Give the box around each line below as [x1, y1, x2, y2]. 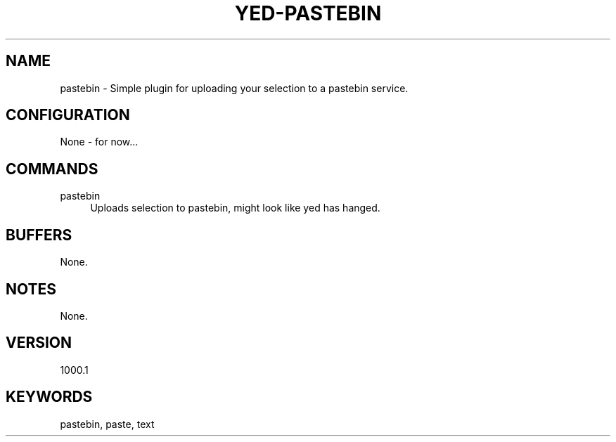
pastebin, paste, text [60, 417, 155, 430]
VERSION [6, 334, 72, 352]
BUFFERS [6, 226, 72, 244]
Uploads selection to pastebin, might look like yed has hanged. [90, 202, 380, 214]
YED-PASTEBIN [234, 1, 382, 25]
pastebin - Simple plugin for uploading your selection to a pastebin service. [60, 82, 409, 94]
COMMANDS [6, 160, 98, 178]
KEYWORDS [6, 388, 93, 406]
